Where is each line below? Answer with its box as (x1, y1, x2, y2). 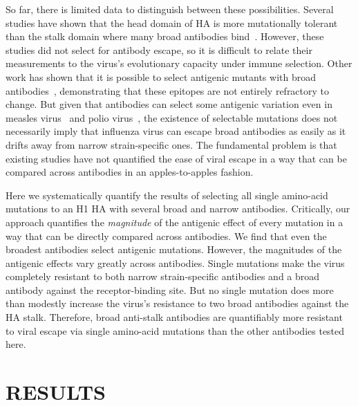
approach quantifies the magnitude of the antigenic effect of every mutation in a (6, 214, 343, 229)
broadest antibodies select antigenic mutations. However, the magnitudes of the (6, 242, 342, 257)
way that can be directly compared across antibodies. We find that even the (6, 228, 327, 243)
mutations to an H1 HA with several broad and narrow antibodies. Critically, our (6, 201, 350, 216)
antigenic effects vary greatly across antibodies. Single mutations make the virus (6, 255, 345, 270)
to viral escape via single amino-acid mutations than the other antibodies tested (6, 323, 345, 338)
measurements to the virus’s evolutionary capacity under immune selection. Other (6, 56, 352, 71)
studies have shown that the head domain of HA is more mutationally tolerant (6, 15, 338, 30)
